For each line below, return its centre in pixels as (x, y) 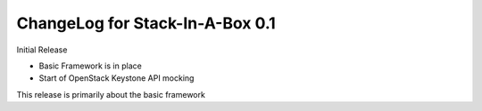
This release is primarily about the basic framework (111, 94)
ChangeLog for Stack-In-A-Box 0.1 (146, 23)
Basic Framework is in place (90, 66)
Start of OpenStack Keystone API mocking (116, 78)
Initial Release (42, 50)
